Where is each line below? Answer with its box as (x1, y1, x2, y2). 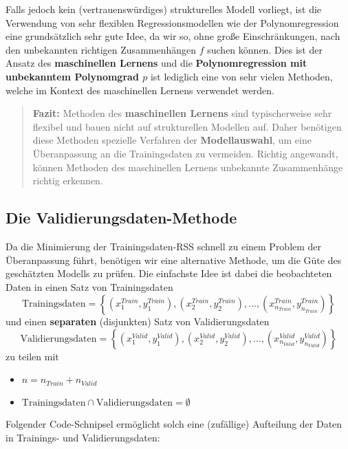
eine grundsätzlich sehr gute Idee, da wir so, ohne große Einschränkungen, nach (6, 29, 340, 43)
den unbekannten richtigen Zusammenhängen (6, 42, 197, 56)
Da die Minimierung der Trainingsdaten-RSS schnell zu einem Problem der (6, 239, 322, 253)
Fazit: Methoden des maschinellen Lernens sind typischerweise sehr (32, 106, 332, 120)
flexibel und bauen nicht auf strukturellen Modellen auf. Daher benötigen (32, 119, 342, 133)
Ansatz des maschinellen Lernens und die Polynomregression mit (6, 56, 307, 70)
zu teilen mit (6, 349, 59, 363)
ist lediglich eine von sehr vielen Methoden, (150, 69, 333, 83)
